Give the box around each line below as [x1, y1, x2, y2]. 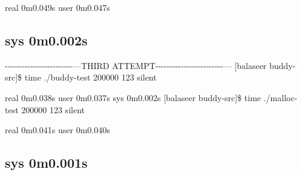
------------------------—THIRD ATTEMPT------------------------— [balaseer [5, 59, 267, 71]
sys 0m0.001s [5, 153, 88, 172]
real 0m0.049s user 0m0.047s [5, 1, 110, 13]
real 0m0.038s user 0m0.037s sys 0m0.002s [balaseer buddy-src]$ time [5, 91, 261, 104]
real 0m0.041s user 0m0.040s [5, 124, 110, 136]
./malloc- [263, 91, 298, 104]
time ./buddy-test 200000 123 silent [24, 71, 157, 84]
